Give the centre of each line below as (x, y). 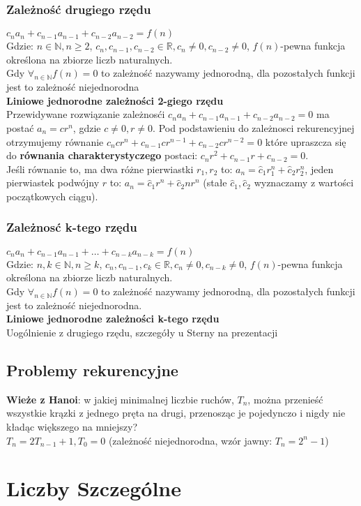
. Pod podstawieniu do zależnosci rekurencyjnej (254, 127)
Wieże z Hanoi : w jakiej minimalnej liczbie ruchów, (120, 399)
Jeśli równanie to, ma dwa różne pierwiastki (100, 169)
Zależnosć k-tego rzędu (72, 227)
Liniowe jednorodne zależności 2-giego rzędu (115, 100)
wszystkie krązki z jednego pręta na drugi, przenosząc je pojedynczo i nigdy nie (176, 413)
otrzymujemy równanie (55, 141)
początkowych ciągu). (52, 196)
